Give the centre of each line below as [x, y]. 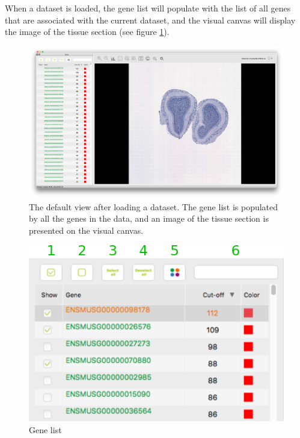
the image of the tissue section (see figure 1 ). [87, 32]
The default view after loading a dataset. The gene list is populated [154, 206]
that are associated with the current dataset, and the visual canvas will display [150, 20]
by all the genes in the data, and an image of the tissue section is [149, 218]
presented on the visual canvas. [86, 230]
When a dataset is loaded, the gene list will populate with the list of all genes [148, 8]
